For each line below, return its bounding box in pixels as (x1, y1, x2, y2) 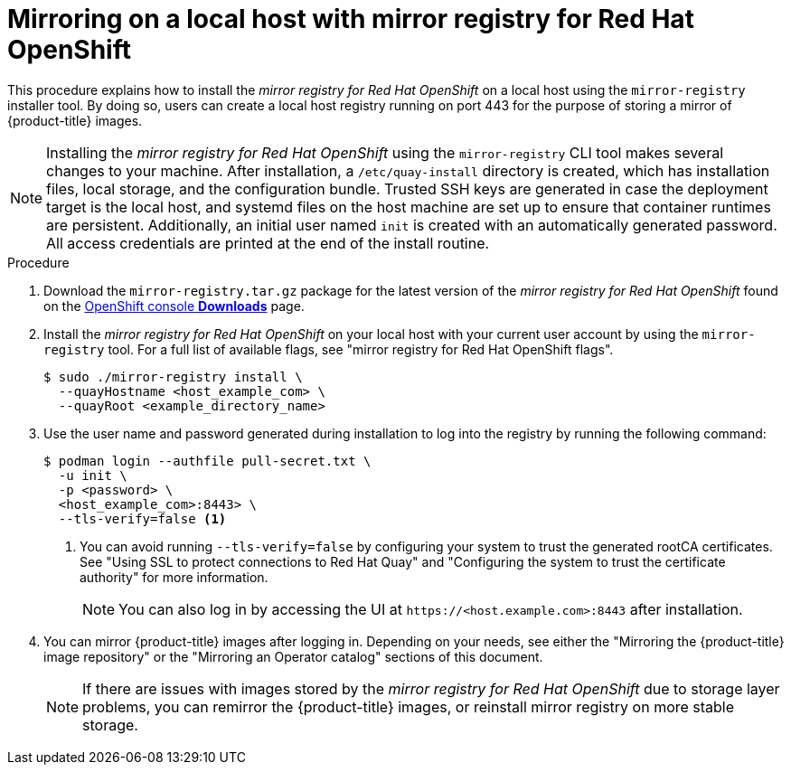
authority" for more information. (80, 569, 268, 585)
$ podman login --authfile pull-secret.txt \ (43, 453, 372, 468)
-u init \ (58, 467, 127, 483)
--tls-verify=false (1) (58, 511, 227, 526)
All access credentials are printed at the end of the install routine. (46, 233, 490, 252)
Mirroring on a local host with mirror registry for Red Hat (7, 4, 694, 34)
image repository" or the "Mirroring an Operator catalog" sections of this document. (43, 648, 543, 664)
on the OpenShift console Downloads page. (43, 297, 305, 314)
